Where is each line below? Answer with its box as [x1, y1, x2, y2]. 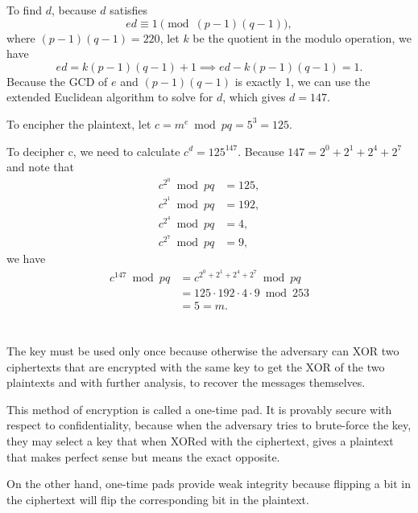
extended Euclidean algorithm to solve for [6, 88, 213, 105]
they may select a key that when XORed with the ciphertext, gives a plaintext [6, 432, 394, 449]
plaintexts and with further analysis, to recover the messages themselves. [6, 374, 366, 391]
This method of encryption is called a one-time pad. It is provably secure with [6, 400, 392, 417]
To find [6, 2, 42, 18]
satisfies [110, 2, 148, 18]
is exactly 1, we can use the [234, 72, 370, 89]
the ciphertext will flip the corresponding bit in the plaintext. [6, 490, 309, 507]
